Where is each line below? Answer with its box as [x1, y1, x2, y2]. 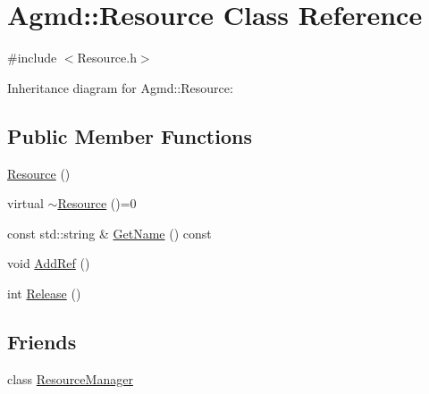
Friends [7, 327, 77, 355]
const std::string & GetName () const [7, 223, 212, 242]
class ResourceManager [7, 369, 133, 388]
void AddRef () [7, 254, 90, 272]
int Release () [7, 283, 81, 302]
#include [7, 48, 57, 67]
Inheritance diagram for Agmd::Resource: [7, 78, 233, 96]
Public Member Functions [7, 122, 252, 149]
